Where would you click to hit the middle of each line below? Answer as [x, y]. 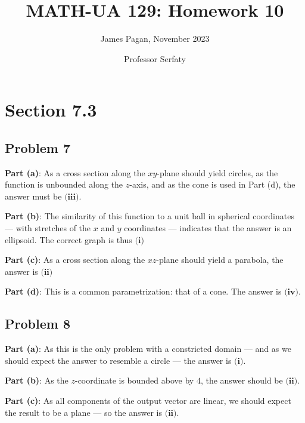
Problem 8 [38, 324]
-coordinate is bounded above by [134, 380]
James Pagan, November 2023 [155, 39]
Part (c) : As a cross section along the [75, 260]
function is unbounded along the [64, 184]
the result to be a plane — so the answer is [84, 412]
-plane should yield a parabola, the [220, 260]
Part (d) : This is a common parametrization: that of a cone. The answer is [143, 291]
